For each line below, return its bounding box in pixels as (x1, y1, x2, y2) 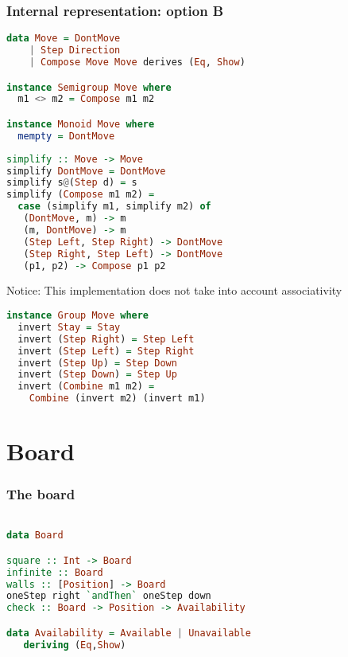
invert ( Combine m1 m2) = (17, 381, 155, 393)
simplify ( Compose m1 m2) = (6, 189, 155, 201)
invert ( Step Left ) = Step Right (17, 345, 195, 357)
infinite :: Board (6, 566, 103, 578)
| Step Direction (29, 45, 121, 57)
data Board (6, 530, 64, 542)
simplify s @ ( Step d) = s (6, 177, 137, 189)
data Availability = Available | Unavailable (6, 627, 251, 639)
